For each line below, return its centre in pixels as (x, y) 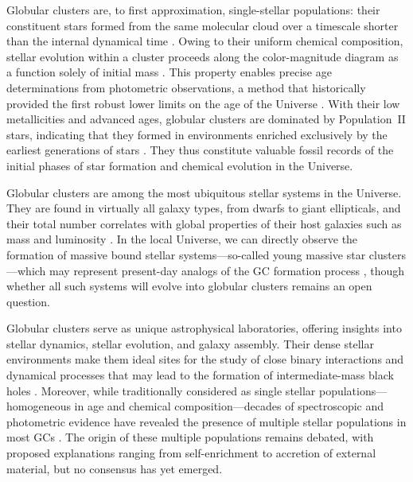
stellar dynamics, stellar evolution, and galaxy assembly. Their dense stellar (190, 343)
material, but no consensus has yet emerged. (115, 468)
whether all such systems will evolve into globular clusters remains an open (189, 286)
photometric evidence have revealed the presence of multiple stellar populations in (206, 421)
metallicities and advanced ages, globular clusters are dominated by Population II (206, 119)
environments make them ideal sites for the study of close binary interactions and (205, 359)
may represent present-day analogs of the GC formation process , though (227, 270)
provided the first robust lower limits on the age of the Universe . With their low (203, 103)
